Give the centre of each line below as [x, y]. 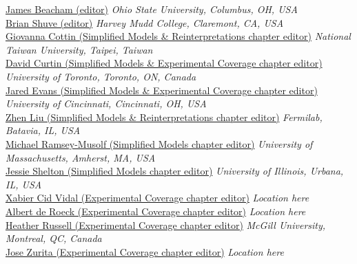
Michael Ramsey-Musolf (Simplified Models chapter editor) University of [159, 143]
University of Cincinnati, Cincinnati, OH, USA [106, 103]
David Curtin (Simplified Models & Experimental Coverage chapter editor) [164, 63]
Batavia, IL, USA [43, 130]
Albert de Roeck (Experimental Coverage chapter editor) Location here [156, 211]
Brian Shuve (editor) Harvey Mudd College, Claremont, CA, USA [145, 22]
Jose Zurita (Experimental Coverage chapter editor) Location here [145, 251]
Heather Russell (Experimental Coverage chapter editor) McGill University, [166, 224]
